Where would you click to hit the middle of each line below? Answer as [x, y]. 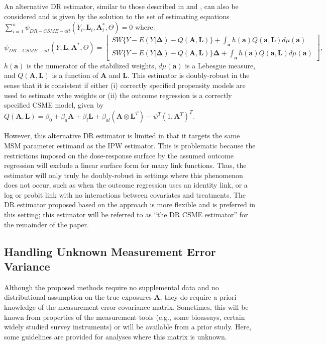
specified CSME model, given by [54, 105]
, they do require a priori [198, 297]
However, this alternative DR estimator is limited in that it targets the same [122, 136]
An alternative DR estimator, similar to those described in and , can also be [121, 6]
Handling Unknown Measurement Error [110, 251]
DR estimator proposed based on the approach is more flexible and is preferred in [130, 204]
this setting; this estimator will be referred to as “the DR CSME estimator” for [126, 214]
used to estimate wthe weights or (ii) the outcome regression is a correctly [118, 95]
